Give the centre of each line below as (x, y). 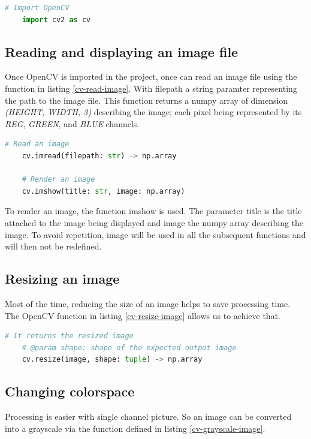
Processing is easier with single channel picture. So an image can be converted (148, 417)
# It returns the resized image (69, 336)
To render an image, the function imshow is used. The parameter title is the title (153, 211)
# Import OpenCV (37, 8)
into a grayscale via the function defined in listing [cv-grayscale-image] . (135, 428)
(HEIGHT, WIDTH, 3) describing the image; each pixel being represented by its (153, 112)
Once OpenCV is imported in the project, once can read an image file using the (151, 76)
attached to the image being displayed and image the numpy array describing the (154, 222)
